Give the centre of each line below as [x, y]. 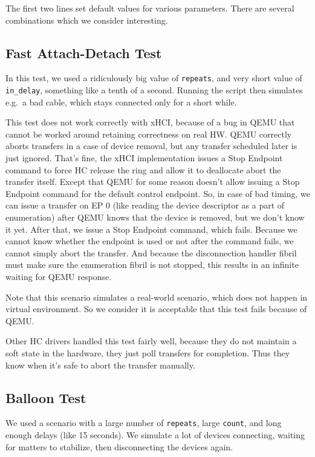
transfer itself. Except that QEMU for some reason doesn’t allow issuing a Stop [153, 182]
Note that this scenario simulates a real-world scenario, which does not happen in [157, 297]
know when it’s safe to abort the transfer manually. [100, 365]
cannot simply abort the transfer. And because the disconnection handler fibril [151, 252]
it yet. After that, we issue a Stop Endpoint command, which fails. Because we [151, 229]
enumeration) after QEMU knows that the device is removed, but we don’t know [155, 217]
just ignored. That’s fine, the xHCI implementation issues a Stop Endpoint [144, 158]
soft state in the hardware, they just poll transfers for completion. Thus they [148, 352]
